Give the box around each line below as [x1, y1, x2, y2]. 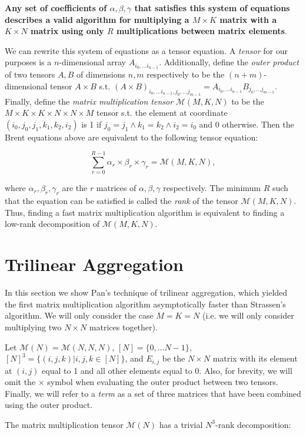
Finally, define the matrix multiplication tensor [5, 95, 174, 107]
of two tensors [5, 68, 55, 81]
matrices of [96, 182, 137, 194]
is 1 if [81, 118, 102, 130]
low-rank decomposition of [5, 217, 100, 230]
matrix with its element [212, 352, 298, 364]
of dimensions [76, 68, 126, 81]
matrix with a [219, 13, 277, 25]
